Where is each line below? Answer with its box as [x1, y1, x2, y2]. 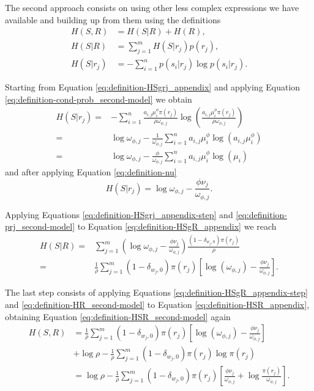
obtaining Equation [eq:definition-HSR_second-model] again [5, 310, 231, 323]
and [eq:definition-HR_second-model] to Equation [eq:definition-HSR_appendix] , [5, 298, 310, 310]
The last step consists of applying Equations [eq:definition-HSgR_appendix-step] [5, 286, 308, 299]
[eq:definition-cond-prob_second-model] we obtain [5, 92, 192, 105]
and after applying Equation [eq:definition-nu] [5, 166, 177, 178]
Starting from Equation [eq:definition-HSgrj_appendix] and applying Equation [5, 81, 301, 93]
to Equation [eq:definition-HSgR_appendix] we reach [77, 220, 277, 233]
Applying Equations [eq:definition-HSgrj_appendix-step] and [5, 208, 233, 221]
